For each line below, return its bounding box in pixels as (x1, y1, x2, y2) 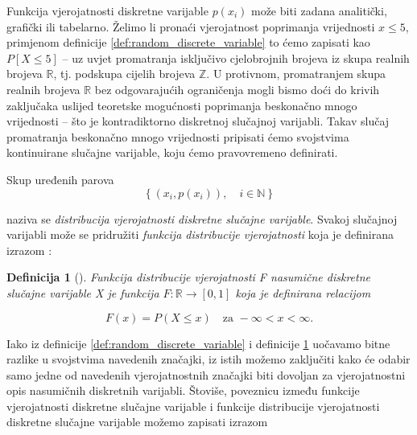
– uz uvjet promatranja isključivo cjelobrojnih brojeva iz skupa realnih (62, 49, 410, 66)
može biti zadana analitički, (250, 2, 387, 18)
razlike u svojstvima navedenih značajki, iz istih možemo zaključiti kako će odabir (6, 351, 411, 367)
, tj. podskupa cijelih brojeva (53, 65, 196, 82)
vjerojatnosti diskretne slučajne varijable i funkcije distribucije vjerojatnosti (6, 397, 380, 414)
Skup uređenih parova (6, 170, 114, 187)
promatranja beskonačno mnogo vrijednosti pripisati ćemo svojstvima (6, 128, 349, 145)
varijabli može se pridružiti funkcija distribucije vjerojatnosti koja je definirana (6, 226, 394, 243)
